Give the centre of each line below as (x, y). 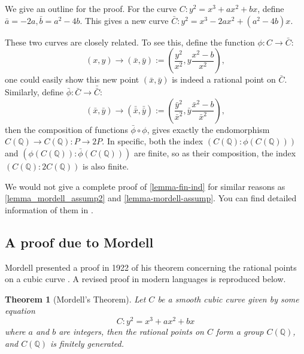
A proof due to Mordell (79, 242)
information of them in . (49, 209)
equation (20, 311)
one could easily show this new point (72, 79)
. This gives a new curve (124, 20)
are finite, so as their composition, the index (215, 153)
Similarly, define (34, 92)
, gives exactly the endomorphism (208, 129)
